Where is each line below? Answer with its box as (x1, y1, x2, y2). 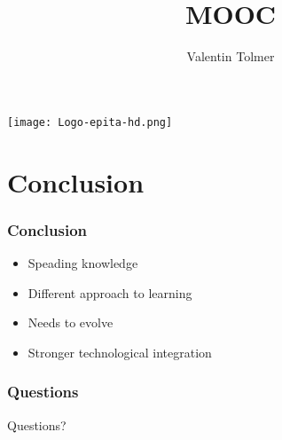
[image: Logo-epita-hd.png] (7, 115, 173, 129)
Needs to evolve (27, 313, 114, 332)
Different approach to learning (27, 283, 192, 302)
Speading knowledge (27, 253, 138, 271)
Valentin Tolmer (186, 47, 275, 66)
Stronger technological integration (27, 342, 212, 361)
